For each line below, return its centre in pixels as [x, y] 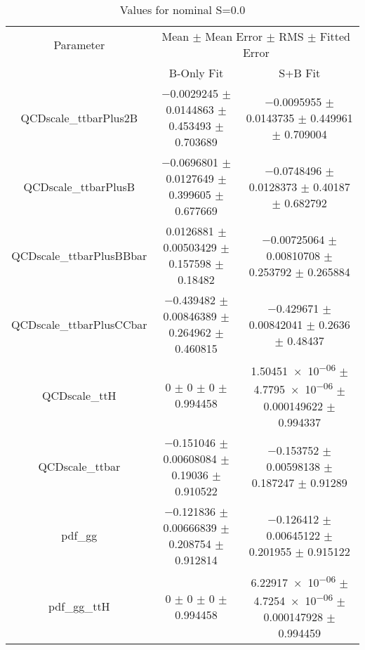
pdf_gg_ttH [79, 606]
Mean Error [234, 36]
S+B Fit [300, 73]
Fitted [335, 36]
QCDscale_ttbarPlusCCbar [79, 324]
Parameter [79, 44]
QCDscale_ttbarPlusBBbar [79, 255]
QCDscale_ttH [79, 395]
